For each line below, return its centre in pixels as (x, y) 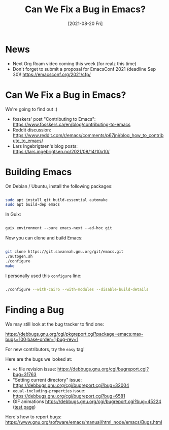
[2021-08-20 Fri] (85, 23)
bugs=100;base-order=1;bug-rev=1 (42, 339)
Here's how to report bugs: (33, 417)
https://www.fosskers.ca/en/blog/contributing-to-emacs (72, 124)
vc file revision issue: (35, 369)
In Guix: (13, 214)
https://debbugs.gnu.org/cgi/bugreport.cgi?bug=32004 (71, 385)
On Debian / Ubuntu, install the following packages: (59, 186)
